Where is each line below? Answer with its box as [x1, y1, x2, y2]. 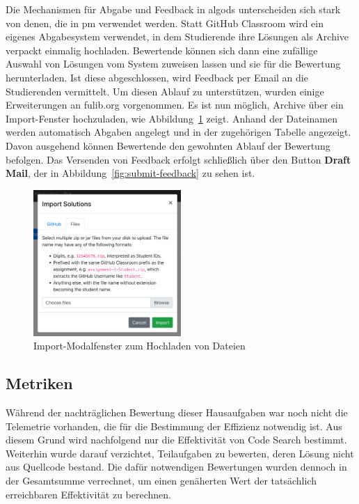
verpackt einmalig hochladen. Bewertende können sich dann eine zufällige [6, 42, 318, 57]
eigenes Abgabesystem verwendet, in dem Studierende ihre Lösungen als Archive [6, 29, 349, 44]
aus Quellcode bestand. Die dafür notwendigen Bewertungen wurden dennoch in [6, 459, 347, 474]
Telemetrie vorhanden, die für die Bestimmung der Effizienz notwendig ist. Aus [6, 418, 342, 433]
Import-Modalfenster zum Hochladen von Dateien [33, 338, 246, 353]
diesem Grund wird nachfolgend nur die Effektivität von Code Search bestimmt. [6, 432, 347, 447]
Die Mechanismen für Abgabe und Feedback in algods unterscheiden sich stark [6, 2, 341, 16]
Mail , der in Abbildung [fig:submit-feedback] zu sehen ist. [6, 166, 255, 180]
